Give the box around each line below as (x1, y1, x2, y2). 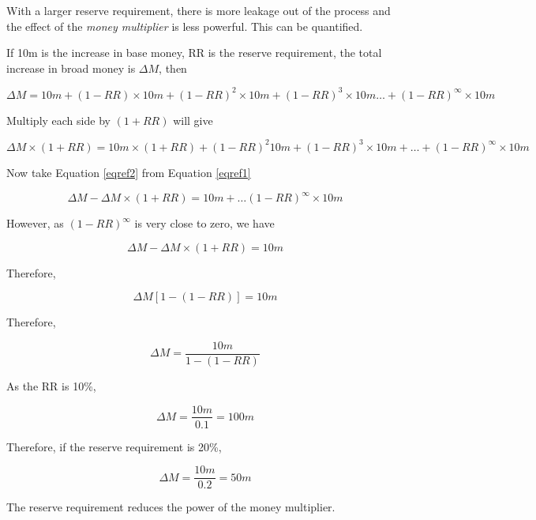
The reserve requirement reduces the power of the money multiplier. (6, 499, 335, 515)
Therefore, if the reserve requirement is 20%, (6, 438, 222, 454)
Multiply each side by (6, 111, 111, 128)
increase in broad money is (6, 59, 136, 76)
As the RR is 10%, (6, 377, 96, 394)
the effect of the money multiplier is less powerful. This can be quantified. (6, 17, 363, 34)
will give (173, 111, 213, 128)
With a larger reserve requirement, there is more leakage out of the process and (6, 2, 391, 18)
